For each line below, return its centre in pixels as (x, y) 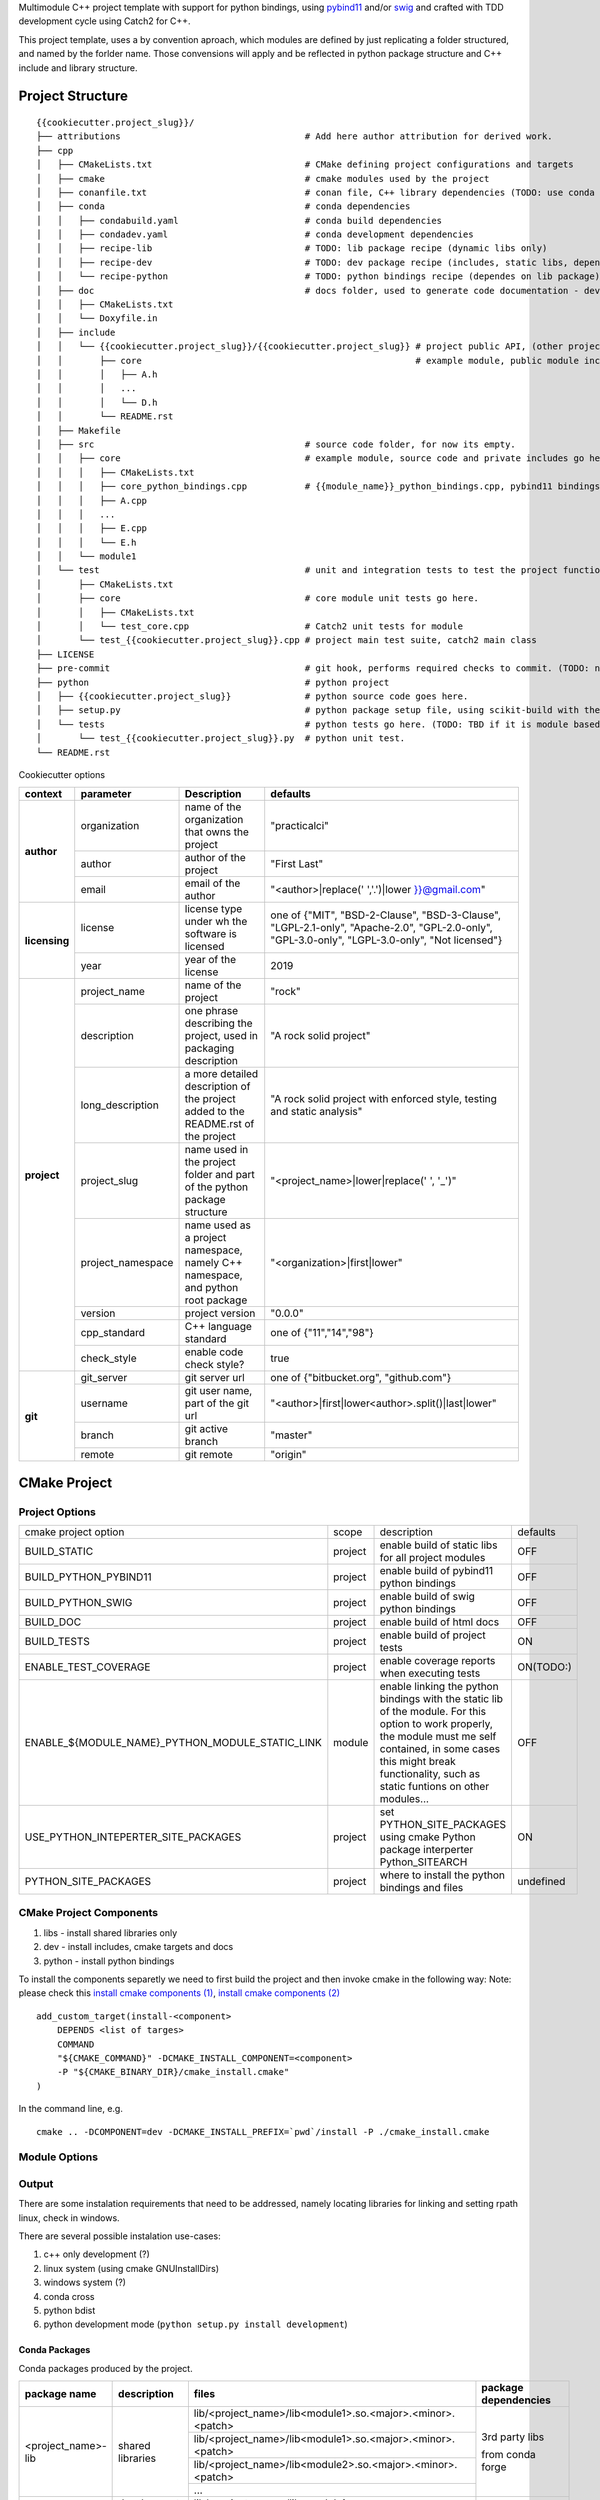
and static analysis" (316, 1112)
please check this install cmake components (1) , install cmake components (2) (179, 1993)
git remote (209, 1455)
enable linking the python (439, 1687)
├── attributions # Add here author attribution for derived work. (295, 136)
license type (213, 909)
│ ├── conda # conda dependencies (223, 206)
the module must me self (438, 1737)
